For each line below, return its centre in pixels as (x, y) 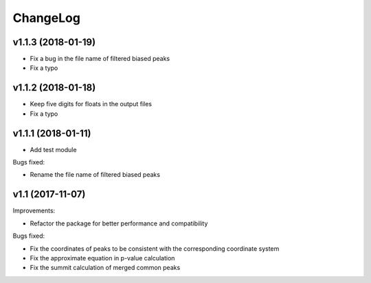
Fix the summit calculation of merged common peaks (105, 268)
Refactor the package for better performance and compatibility (119, 223)
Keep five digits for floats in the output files (91, 104)
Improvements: (34, 211)
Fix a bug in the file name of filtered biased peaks (100, 59)
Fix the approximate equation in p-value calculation (102, 258)
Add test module (53, 149)
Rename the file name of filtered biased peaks (95, 175)
